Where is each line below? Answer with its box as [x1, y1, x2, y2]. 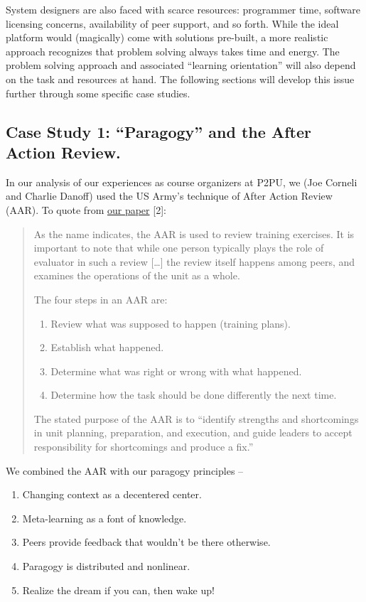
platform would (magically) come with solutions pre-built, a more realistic [6, 30, 328, 45]
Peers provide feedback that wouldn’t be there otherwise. [22, 534, 271, 549]
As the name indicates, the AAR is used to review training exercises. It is [33, 226, 355, 241]
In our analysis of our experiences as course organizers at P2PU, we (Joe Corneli [6, 174, 357, 189]
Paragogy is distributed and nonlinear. [22, 559, 190, 574]
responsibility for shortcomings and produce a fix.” [33, 439, 254, 454]
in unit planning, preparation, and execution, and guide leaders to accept [33, 425, 352, 440]
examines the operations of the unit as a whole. [33, 268, 240, 283]
